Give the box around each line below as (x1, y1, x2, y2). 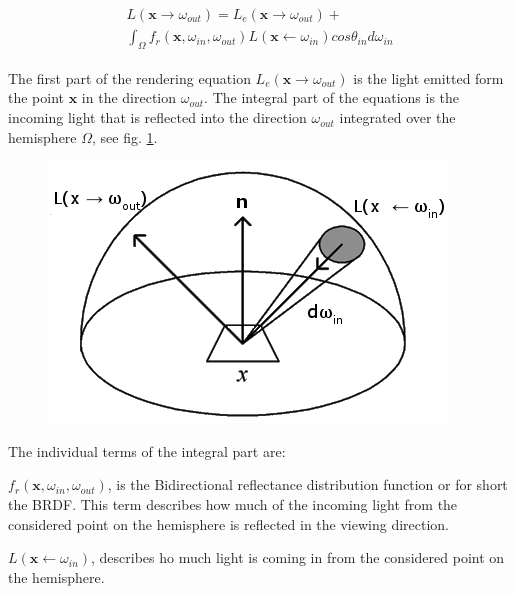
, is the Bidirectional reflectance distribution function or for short (107, 474, 508, 495)
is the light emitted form (353, 67, 504, 88)
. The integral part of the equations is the (204, 87, 460, 108)
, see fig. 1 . (92, 126, 158, 147)
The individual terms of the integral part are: (8, 440, 286, 461)
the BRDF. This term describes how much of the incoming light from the (8, 494, 458, 515)
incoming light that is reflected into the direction (8, 107, 307, 128)
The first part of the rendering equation (8, 67, 251, 88)
